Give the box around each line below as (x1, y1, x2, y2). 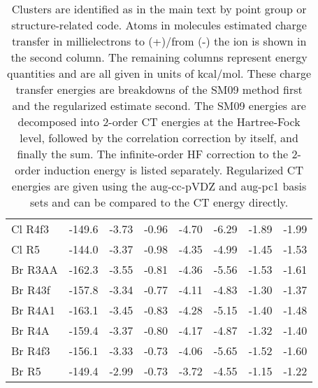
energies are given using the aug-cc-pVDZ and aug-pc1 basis (11, 178, 307, 194)
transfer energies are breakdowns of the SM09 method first (15, 81, 303, 97)
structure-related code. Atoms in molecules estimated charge (11, 17, 307, 33)
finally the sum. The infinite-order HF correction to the (17, 146, 289, 162)
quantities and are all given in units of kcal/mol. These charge (7, 65, 312, 81)
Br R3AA (11, 261, 58, 277)
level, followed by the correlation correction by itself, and (20, 130, 298, 146)
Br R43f (11, 282, 50, 298)
